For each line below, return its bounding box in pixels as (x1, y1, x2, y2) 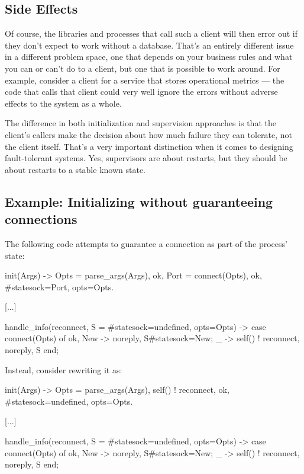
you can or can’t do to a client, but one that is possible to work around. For (5, 62, 280, 74)
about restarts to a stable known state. (5, 163, 145, 175)
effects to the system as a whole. (5, 97, 122, 109)
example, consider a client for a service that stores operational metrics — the (5, 73, 284, 86)
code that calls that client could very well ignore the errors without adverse (5, 85, 278, 98)
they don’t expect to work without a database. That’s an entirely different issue (5, 39, 294, 51)
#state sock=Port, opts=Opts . (5, 280, 114, 293)
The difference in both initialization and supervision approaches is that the (5, 117, 276, 129)
